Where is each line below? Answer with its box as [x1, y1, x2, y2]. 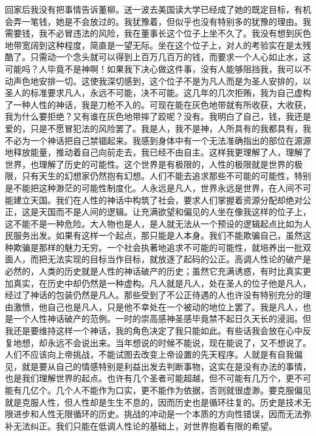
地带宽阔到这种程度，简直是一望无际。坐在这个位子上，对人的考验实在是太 [5, 38, 303, 51]
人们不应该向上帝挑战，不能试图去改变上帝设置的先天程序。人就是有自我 [5, 348, 294, 361]
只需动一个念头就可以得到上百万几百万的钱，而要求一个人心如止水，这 [30, 50, 311, 63]
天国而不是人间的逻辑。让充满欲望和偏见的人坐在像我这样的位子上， [38, 205, 311, 218]
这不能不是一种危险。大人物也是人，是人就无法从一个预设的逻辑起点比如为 [5, 217, 303, 230]
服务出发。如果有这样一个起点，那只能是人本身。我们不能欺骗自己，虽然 [13, 229, 303, 242]
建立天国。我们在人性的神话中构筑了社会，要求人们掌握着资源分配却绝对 [13, 193, 303, 206]
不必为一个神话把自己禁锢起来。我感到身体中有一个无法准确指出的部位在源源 [5, 134, 311, 146]
